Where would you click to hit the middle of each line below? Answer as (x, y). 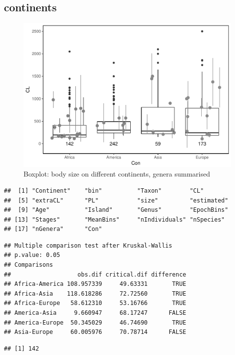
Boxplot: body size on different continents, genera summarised (117, 174)
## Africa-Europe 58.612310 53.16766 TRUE (95, 303)
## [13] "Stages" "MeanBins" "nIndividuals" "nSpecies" (115, 219)
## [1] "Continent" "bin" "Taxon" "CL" (104, 190)
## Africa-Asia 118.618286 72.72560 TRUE (95, 293)
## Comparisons (29, 265)
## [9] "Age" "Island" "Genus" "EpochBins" (116, 210)
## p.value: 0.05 (32, 255)
